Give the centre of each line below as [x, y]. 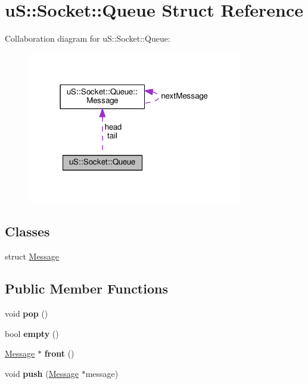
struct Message [32, 256]
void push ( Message [42, 373]
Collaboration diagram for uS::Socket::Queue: [88, 38]
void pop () [27, 313]
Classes [27, 231]
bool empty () [32, 333]
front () [59, 353]
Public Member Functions [86, 288]
